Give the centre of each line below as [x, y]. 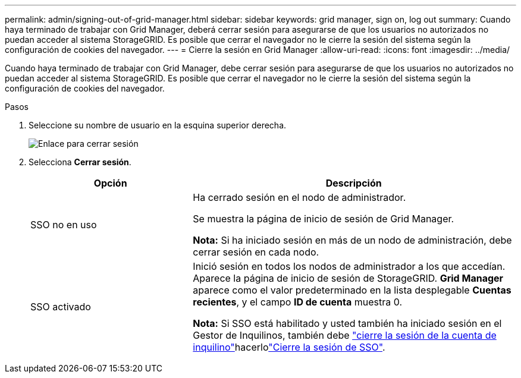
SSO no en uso [64, 225]
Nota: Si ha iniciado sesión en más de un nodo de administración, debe [352, 240]
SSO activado [61, 307]
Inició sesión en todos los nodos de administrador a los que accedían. [349, 266]
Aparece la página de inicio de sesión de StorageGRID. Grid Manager [348, 278]
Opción [110, 183]
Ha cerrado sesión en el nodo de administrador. [299, 197]
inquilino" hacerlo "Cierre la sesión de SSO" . [289, 347]
